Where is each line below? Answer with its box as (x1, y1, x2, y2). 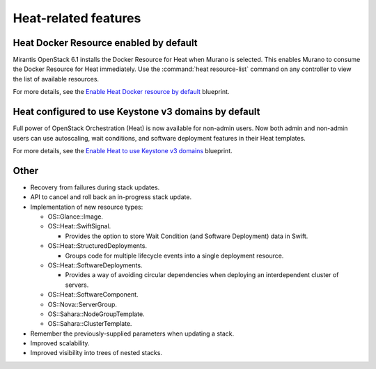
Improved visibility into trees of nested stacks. (30, 349, 163, 357)
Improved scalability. (30, 339, 90, 347)
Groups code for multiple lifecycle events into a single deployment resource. (65, 251, 284, 260)
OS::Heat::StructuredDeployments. (47, 242, 148, 250)
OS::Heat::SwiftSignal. (47, 222, 111, 230)
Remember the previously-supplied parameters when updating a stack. (30, 329, 235, 338)
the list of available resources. (13, 74, 100, 83)
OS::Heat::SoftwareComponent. (47, 290, 139, 299)
